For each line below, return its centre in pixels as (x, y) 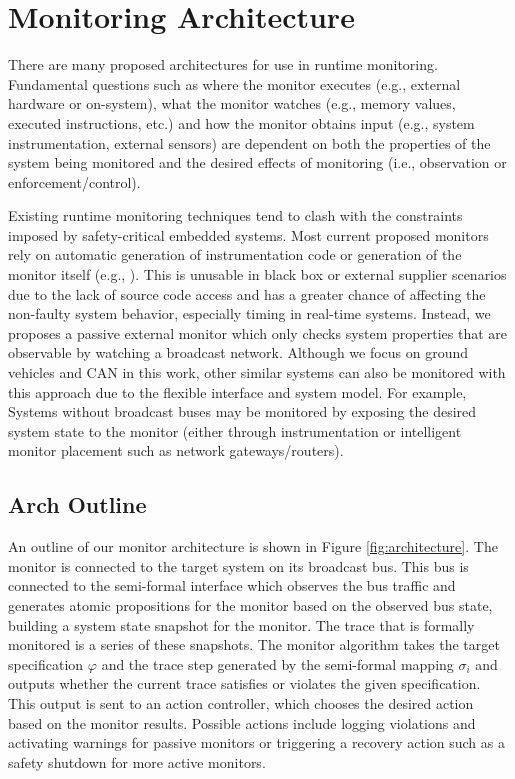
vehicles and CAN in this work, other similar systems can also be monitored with (257, 372)
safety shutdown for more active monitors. (137, 761)
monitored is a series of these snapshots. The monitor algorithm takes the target (254, 644)
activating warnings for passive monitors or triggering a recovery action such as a (256, 742)
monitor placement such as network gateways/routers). (176, 450)
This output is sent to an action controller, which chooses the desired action (241, 702)
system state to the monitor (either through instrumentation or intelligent (235, 430)
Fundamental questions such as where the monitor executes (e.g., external (234, 83)
